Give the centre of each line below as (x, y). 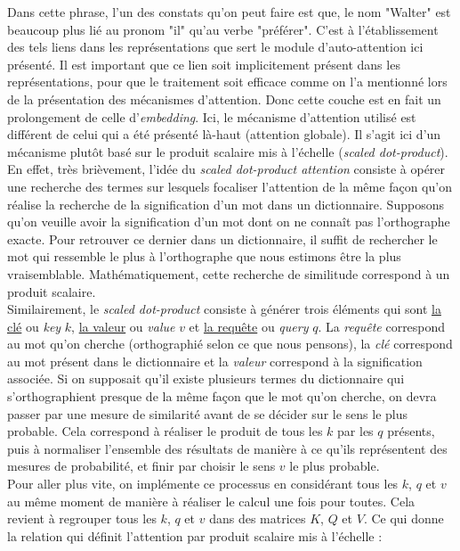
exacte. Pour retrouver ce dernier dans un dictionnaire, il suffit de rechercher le (222, 238)
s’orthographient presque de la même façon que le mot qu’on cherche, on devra (222, 396)
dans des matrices (258, 518)
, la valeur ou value (123, 326)
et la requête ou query (249, 326)
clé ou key (34, 326)
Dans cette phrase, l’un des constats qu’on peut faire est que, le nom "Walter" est (229, 12)
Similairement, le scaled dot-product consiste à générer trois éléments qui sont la (224, 309)
